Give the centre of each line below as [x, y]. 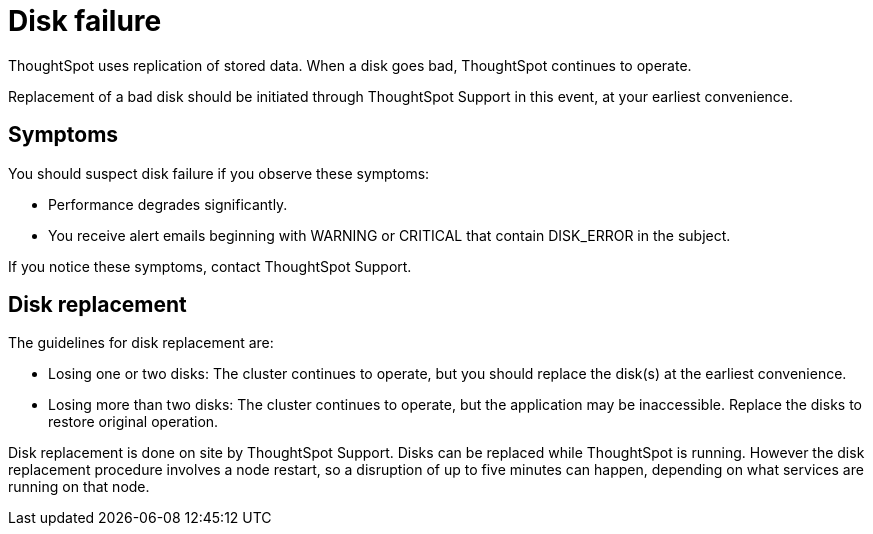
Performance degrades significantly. [168, 204]
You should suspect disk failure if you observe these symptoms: [219, 173]
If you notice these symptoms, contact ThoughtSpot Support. [210, 266]
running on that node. [79, 487]
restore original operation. [133, 422]
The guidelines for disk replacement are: [141, 343]
